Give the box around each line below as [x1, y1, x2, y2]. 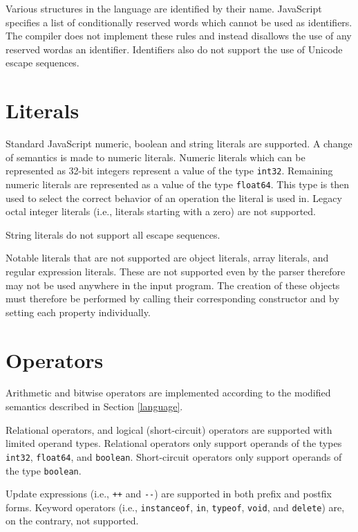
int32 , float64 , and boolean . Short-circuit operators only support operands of [6, 449, 342, 464]
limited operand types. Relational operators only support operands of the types [6, 436, 342, 450]
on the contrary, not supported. [6, 513, 139, 528]
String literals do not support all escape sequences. [6, 227, 220, 241]
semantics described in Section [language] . [6, 399, 183, 414]
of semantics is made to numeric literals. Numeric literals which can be [6, 149, 305, 164]
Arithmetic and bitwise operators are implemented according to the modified [6, 385, 331, 400]
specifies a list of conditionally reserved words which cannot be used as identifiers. [6, 15, 352, 29]
